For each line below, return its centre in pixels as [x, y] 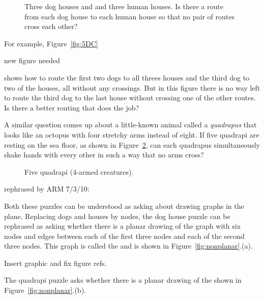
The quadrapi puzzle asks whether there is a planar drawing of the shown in [123, 280]
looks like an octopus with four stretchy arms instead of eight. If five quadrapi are [132, 134]
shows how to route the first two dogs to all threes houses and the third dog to [127, 77]
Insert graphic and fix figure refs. [55, 263]
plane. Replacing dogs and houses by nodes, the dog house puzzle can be [117, 216]
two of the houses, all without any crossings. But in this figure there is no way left [132, 87]
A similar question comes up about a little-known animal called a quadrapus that [130, 125]
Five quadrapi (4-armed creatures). [79, 171]
